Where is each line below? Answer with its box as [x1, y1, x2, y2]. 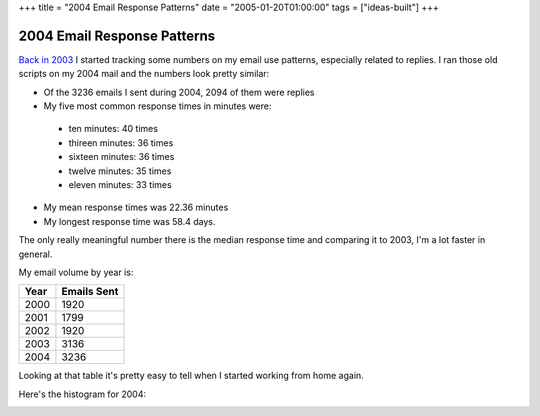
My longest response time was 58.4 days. [43, 215, 216, 227]
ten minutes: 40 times [68, 123, 159, 135]
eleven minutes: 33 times [68, 179, 172, 191]
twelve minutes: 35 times [68, 165, 172, 177]
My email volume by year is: [18, 266, 134, 278]
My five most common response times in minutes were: [43, 100, 272, 112]
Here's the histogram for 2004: [18, 388, 147, 400]
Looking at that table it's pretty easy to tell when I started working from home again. [18, 370, 364, 382]
